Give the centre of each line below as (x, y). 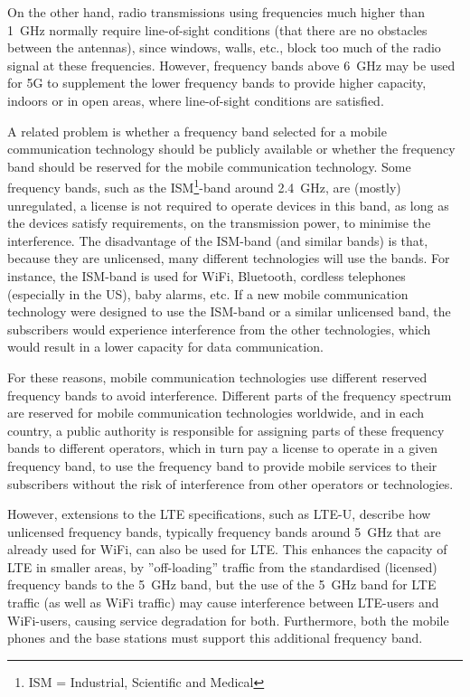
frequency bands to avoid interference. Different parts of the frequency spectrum (230, 395)
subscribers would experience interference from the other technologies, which (219, 329)
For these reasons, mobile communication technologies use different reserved (217, 377)
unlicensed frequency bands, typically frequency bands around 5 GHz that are (224, 531)
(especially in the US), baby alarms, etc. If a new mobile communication (208, 293)
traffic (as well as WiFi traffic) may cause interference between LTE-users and (223, 603)
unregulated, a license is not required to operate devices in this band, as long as (228, 205)
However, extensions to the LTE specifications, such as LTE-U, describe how (219, 514)
